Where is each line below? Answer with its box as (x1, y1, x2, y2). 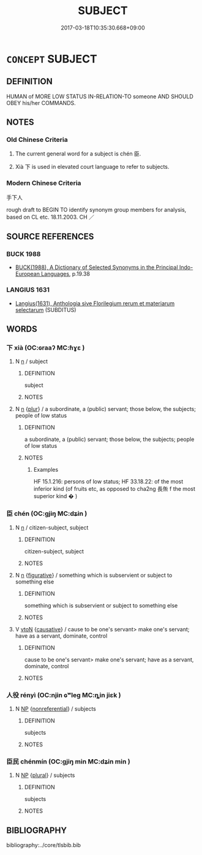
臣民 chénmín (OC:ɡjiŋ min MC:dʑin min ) (6, 757, 130, 765)
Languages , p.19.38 (40, 270, 91, 278)
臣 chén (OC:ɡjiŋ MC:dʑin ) (6, 509, 88, 518)
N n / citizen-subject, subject (15, 523, 89, 531)
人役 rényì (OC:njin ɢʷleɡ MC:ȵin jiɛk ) (6, 690, 121, 699)
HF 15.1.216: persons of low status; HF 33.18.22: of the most (33, 478, 184, 485)
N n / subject (15, 357, 48, 365)
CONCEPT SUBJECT (6, 52, 98, 66)
